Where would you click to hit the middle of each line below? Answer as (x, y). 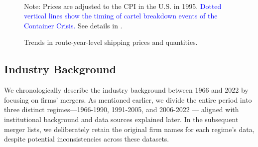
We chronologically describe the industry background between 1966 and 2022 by (126, 90)
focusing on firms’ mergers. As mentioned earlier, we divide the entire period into (128, 99)
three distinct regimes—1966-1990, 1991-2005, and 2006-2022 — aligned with (122, 109)
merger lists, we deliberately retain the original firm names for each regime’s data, (129, 129)
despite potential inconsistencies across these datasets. (87, 139)
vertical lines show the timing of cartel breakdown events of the (121, 16)
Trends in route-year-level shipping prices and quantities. (111, 42)
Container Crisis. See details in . (73, 25)
